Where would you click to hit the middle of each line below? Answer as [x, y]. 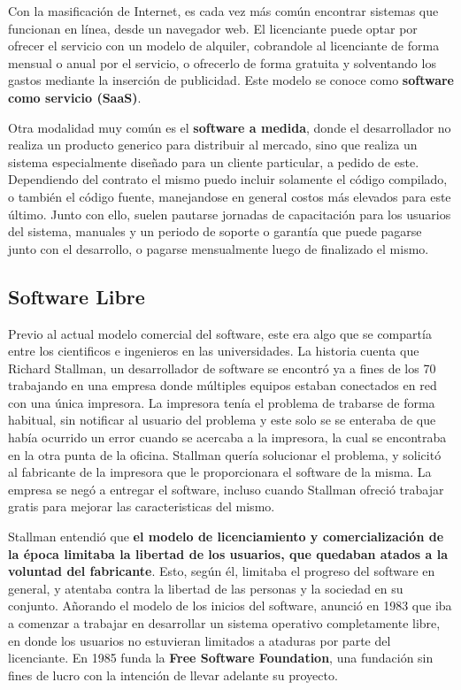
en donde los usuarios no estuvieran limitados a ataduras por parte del [200, 640]
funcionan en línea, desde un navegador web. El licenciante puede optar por [213, 28]
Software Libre [77, 296]
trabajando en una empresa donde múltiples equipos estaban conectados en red [223, 385]
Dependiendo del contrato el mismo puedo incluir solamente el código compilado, [228, 179]
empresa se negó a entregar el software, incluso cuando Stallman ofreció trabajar [226, 489]
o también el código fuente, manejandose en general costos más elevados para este [230, 196]
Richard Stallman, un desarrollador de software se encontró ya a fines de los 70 [222, 368]
